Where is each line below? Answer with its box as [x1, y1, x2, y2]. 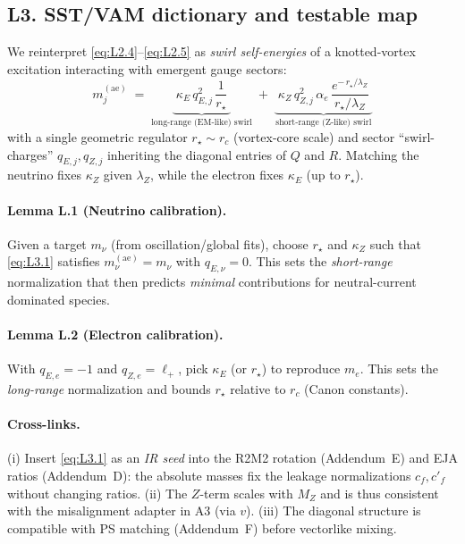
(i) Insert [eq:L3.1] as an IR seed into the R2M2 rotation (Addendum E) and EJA [7, 448, 458, 467]
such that [369, 234, 421, 253]
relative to [230, 379, 286, 398]
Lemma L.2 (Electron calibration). [7, 324, 224, 343]
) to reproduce [261, 359, 341, 378]
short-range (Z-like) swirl [275, 118, 372, 128]
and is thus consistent [320, 483, 439, 502]
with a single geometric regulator [7, 127, 188, 146]
